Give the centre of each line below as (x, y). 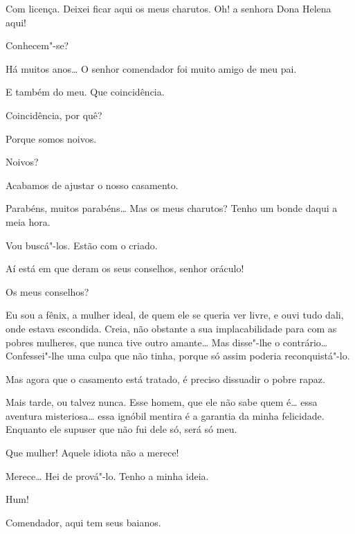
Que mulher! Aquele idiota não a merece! (92, 453)
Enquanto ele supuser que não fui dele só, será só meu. (121, 429)
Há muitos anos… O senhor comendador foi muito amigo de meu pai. (151, 68)
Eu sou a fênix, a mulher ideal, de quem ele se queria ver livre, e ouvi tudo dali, (175, 315)
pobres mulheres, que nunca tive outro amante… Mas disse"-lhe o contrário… (167, 342)
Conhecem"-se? (37, 45)
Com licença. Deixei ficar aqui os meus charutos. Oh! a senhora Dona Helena (169, 8)
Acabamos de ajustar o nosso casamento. (92, 185)
